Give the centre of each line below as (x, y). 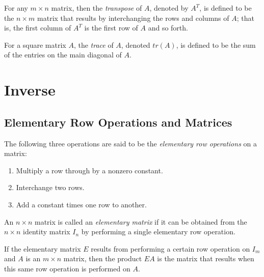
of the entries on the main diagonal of (63, 55)
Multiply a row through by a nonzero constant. (89, 170)
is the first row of (111, 28)
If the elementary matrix (43, 248)
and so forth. (168, 28)
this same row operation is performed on (67, 268)
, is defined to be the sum (216, 44)
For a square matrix (35, 44)
